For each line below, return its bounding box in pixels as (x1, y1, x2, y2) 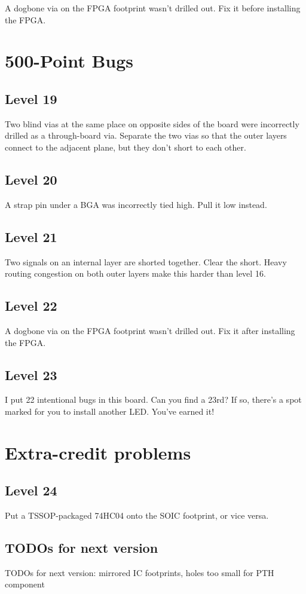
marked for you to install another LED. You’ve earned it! (5, 405, 215, 417)
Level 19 (5, 89, 57, 108)
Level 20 (5, 170, 57, 188)
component (5, 578, 45, 590)
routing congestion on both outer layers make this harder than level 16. (5, 267, 266, 280)
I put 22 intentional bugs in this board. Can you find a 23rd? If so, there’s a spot (5, 393, 302, 406)
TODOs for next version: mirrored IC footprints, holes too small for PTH (5, 566, 274, 578)
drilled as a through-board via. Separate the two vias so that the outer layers (5, 129, 287, 142)
